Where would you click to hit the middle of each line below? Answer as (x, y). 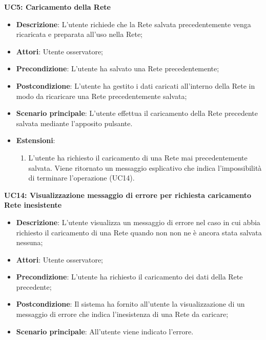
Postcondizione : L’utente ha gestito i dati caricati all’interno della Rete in (136, 85)
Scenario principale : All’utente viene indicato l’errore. (105, 331)
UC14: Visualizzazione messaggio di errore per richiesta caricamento (128, 195)
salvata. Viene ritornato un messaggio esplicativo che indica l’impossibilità (145, 167)
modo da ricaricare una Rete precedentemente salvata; (101, 96)
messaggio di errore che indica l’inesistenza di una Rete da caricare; (122, 314)
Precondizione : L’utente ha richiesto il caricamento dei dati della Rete (129, 277)
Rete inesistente (33, 205)
